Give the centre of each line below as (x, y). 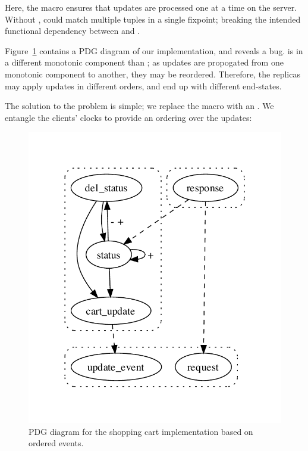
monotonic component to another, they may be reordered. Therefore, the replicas (153, 74)
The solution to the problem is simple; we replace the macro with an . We (139, 106)
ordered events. (56, 443)
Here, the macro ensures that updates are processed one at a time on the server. (151, 7)
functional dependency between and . (73, 31)
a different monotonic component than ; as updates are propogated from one (144, 62)
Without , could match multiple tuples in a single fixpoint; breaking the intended (153, 19)
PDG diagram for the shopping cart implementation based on (141, 431)
